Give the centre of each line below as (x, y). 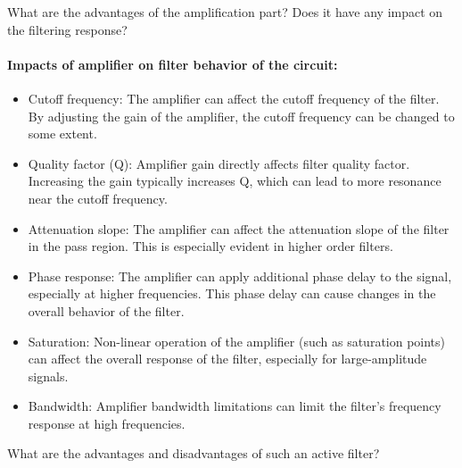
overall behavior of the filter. (106, 310)
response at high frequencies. (107, 423)
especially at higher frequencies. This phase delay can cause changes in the (232, 293)
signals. (48, 376)
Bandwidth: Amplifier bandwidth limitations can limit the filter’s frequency (235, 406)
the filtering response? (67, 29)
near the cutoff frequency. (98, 198)
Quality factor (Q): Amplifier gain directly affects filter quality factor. (219, 163)
